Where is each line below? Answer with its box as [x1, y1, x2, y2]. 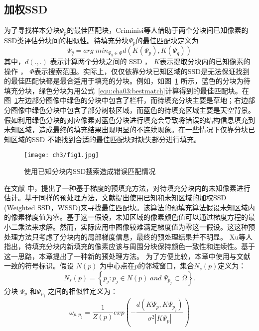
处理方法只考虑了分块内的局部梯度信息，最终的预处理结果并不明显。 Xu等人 [4, 231, 253, 242]
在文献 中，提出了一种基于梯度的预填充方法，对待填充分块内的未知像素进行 [4, 182, 251, 193]
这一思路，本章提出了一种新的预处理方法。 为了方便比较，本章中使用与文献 [4, 250, 251, 261]
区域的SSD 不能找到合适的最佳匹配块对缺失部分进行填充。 [10, 134, 201, 144]
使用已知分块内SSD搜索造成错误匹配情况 [24, 165, 156, 176]
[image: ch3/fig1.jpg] [24, 152, 99, 159]
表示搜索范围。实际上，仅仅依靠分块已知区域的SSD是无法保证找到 [34, 66, 250, 76]
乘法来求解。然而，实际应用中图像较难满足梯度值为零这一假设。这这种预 [17, 221, 255, 232]
